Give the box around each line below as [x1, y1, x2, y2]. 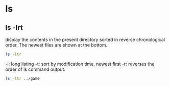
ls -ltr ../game [5, 76, 40, 81]
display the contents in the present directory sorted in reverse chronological [5, 36, 165, 42]
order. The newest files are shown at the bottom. [5, 42, 108, 48]
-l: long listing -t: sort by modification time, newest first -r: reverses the [5, 61, 155, 67]
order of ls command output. [5, 66, 65, 72]
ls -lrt [5, 23, 23, 32]
